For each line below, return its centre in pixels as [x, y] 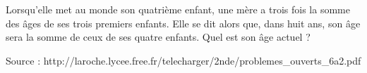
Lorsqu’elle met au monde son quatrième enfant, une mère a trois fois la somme [178, 9]
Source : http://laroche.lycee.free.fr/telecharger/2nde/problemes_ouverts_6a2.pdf [183, 60]
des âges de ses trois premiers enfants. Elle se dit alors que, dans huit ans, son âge [183, 23]
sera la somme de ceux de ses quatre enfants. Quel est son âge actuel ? [158, 37]
